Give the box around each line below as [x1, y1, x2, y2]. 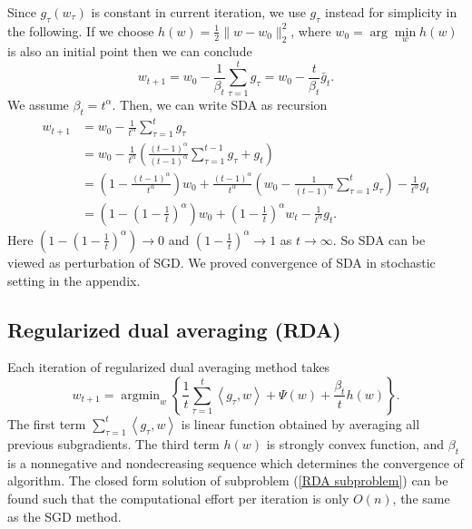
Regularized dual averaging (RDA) [7, 315, 341, 343]
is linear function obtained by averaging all [181, 414, 420, 433]
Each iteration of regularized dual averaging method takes [7, 358, 330, 377]
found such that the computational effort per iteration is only [7, 488, 349, 507]
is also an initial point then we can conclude [7, 42, 252, 61]
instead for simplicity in [325, 3, 457, 21]
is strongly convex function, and [266, 434, 445, 453]
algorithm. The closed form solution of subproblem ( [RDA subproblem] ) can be [7, 471, 448, 490]
